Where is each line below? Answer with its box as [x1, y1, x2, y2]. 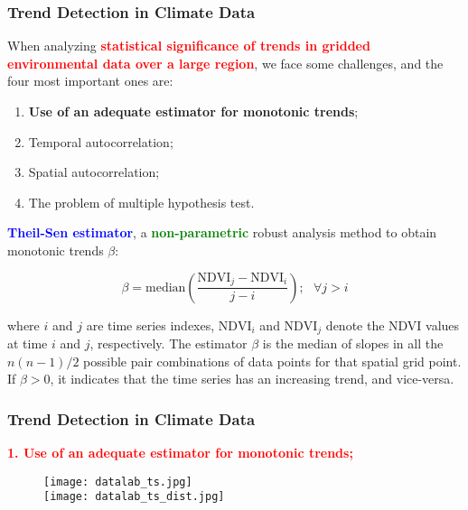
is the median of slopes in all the [262, 334, 444, 353]
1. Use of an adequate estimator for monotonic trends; [7, 443, 353, 462]
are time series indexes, [86, 315, 215, 334]
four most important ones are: [7, 71, 173, 90]
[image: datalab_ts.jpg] [43, 475, 192, 488]
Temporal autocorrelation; [28, 132, 173, 151]
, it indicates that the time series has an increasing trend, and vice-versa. [50, 369, 454, 388]
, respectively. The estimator [89, 334, 248, 353]
